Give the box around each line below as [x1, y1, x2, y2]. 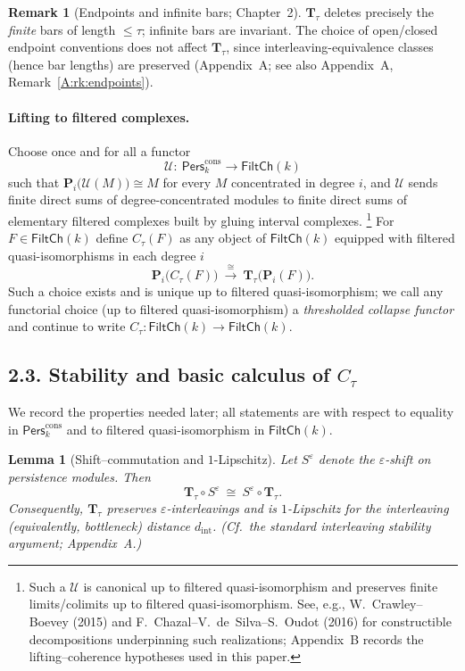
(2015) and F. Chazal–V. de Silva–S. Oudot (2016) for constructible [72, 611, 452, 630]
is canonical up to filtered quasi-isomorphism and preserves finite [83, 576, 438, 595]
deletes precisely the [324, 3, 435, 21]
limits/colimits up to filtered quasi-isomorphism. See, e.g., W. [29, 594, 366, 613]
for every [162, 172, 212, 191]
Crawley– [371, 594, 423, 613]
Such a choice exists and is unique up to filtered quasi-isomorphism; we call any [8, 282, 444, 301]
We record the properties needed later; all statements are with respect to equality [8, 402, 454, 421]
